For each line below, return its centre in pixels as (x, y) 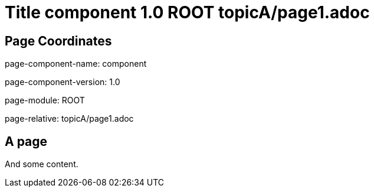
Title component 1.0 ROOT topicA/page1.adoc (187, 12)
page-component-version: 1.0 (63, 82)
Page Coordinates (58, 41)
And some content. (42, 164)
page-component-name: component (76, 64)
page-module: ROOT (45, 100)
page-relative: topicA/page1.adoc (69, 119)
